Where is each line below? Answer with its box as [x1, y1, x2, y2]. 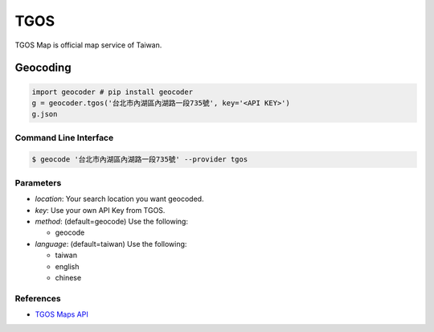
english [55, 261, 80, 271]
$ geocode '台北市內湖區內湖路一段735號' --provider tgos [31, 155, 248, 164]
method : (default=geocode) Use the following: [35, 216, 189, 226]
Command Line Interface [14, 132, 114, 143]
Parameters [14, 177, 62, 188]
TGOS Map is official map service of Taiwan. [14, 40, 162, 50]
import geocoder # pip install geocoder [31, 87, 193, 96]
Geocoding [14, 61, 72, 75]
